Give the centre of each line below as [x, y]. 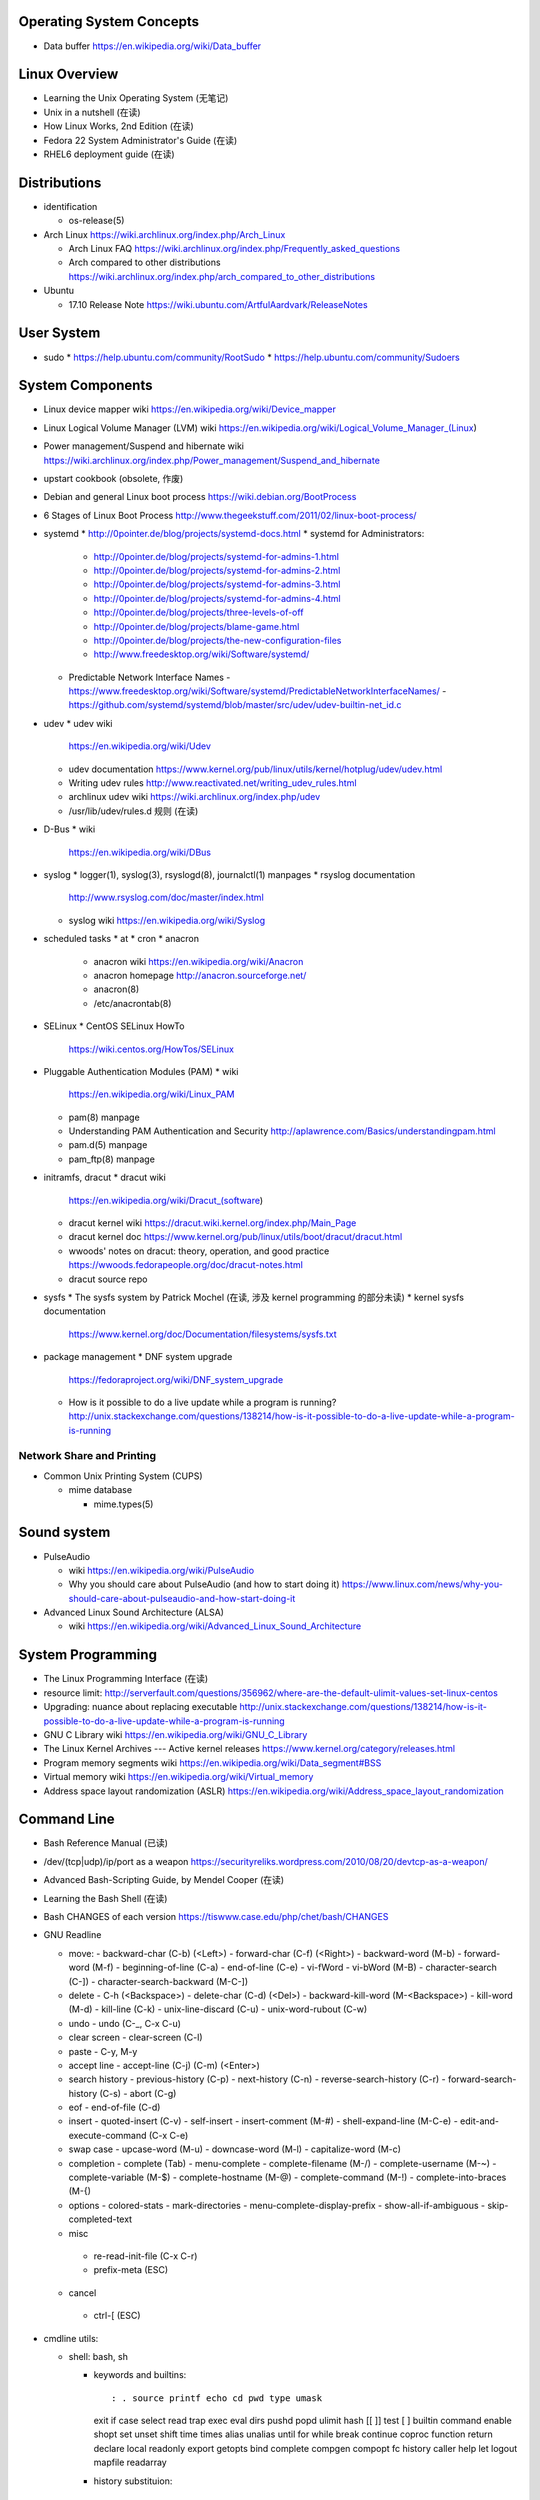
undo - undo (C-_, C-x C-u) [125, 2023]
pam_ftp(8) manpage [111, 1159]
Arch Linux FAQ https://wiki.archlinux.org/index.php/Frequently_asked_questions [234, 249]
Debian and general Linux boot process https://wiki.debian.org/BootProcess [200, 497]
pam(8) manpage [104, 1117]
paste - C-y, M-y [103, 2051]
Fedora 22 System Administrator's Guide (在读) [140, 140]
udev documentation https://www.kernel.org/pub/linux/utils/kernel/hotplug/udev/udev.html [255, 769]
